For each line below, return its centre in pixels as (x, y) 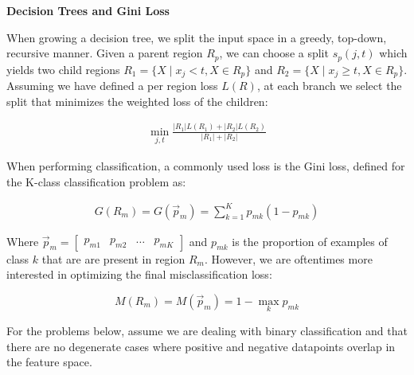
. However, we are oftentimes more (288, 258)
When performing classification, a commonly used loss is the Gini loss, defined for (206, 165)
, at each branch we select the (329, 86)
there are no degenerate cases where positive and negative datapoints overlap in (201, 346)
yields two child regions (63, 69)
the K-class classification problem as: (96, 181)
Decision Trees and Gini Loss (88, 10)
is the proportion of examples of (310, 241)
